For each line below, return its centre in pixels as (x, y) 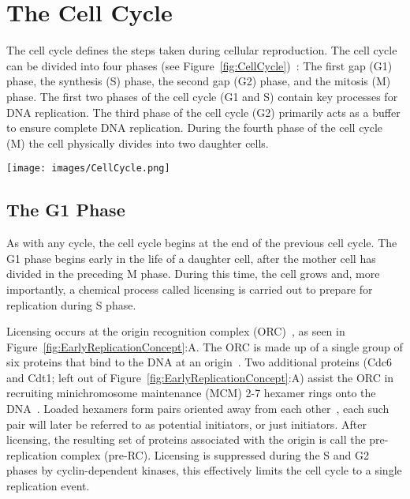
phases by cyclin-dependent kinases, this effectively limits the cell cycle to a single (204, 470)
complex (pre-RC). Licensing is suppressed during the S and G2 (215, 454)
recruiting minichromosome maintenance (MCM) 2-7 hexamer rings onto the (191, 393)
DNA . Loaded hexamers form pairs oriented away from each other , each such (198, 409)
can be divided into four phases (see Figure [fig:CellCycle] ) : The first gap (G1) (199, 65)
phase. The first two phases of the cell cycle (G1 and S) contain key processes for (202, 96)
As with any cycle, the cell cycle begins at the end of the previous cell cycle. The (202, 243)
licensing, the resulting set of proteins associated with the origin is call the (186, 439)
